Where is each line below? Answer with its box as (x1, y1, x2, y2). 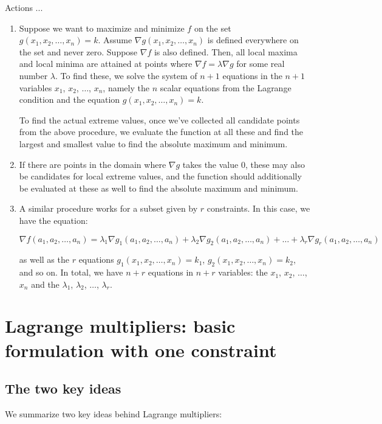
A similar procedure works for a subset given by (19, 202, 198, 215)
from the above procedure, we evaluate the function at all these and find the (19, 125, 304, 138)
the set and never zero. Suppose (19, 45, 138, 58)
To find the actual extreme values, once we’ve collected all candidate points (19, 113, 300, 126)
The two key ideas (5, 379, 121, 398)
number (19, 69, 48, 82)
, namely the (103, 81, 149, 94)
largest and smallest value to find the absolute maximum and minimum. (19, 137, 288, 150)
